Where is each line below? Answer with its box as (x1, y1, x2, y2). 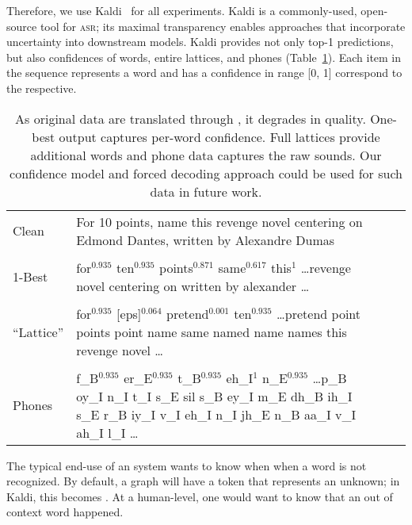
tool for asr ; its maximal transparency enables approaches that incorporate (40, 17, 406, 34)
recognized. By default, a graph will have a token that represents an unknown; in (6, 473, 400, 489)
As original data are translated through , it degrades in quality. (15, 109, 366, 128)
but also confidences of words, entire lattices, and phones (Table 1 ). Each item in (6, 48, 402, 65)
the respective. (6, 79, 77, 96)
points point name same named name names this (76, 322, 347, 341)
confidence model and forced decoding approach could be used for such (10, 163, 402, 182)
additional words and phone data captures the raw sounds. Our (30, 145, 382, 164)
